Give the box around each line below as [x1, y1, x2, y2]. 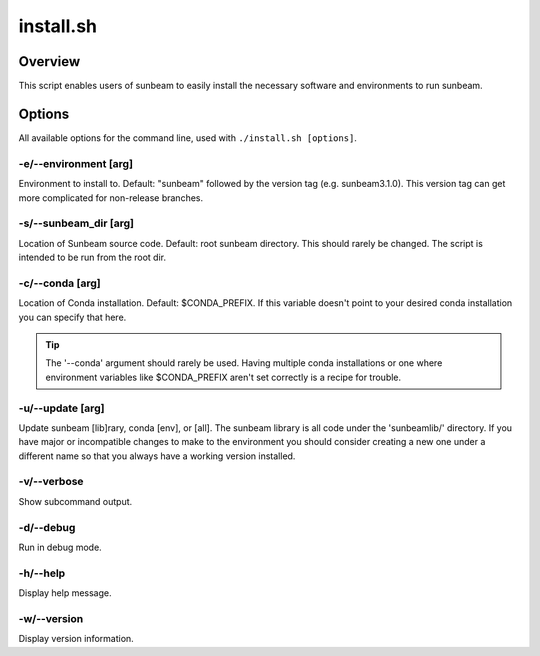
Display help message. [18, 587, 112, 599]
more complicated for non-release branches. [18, 191, 204, 204]
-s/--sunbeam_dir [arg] [18, 216, 135, 230]
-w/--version [18, 611, 84, 625]
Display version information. [18, 633, 134, 645]
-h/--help [18, 566, 66, 580]
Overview [18, 53, 81, 70]
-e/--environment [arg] [18, 156, 134, 170]
